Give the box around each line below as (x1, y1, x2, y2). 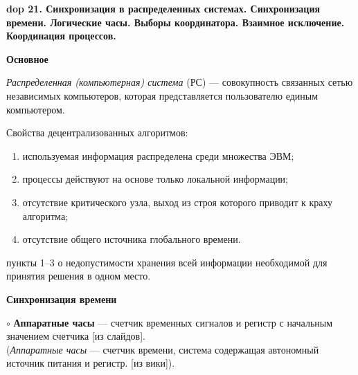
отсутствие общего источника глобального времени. (22, 232, 241, 246)
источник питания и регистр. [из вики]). (6, 356, 175, 370)
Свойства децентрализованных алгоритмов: (6, 125, 188, 140)
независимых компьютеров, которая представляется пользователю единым (6, 88, 319, 102)
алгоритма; (22, 208, 68, 223)
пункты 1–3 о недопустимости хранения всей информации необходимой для (6, 255, 328, 269)
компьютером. (6, 102, 65, 116)
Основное (6, 51, 48, 66)
